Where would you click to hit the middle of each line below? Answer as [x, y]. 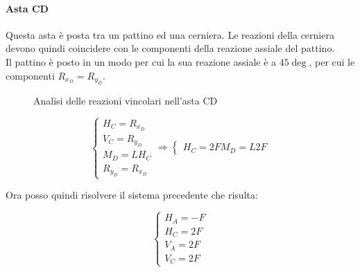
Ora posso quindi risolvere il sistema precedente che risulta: [132, 195]
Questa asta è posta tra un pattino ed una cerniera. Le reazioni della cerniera [170, 34]
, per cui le [332, 61]
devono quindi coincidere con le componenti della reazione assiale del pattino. [170, 48]
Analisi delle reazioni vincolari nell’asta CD [126, 100]
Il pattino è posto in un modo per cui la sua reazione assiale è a [141, 61]
